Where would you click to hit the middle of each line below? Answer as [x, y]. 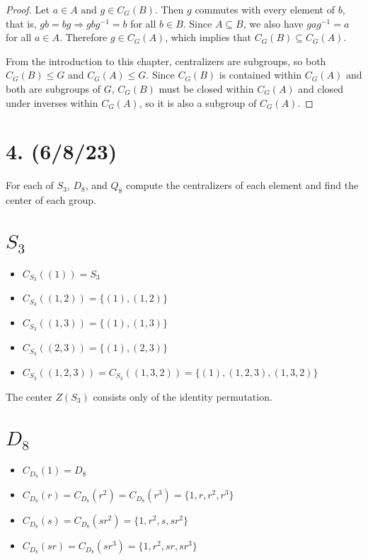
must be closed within [206, 88]
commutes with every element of [265, 9]
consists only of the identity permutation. [183, 396]
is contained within [260, 75]
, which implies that [208, 37]
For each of [30, 185]
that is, [21, 23]
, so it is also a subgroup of [198, 102]
